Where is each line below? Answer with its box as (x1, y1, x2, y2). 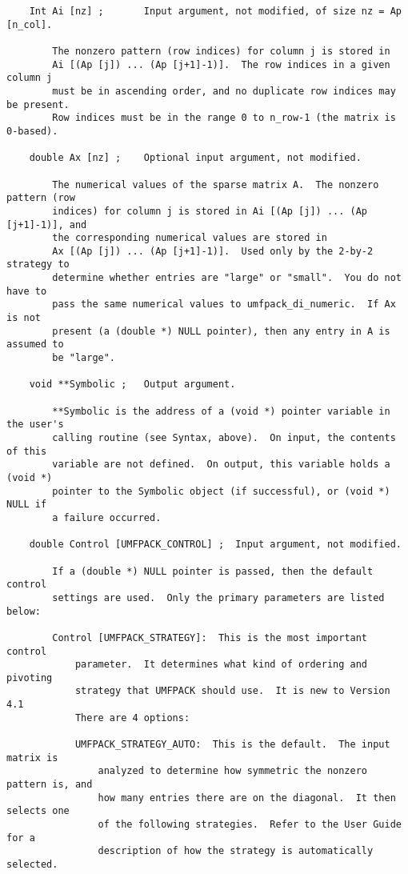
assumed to (6, 339, 64, 351)
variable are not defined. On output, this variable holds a (52, 459, 390, 471)
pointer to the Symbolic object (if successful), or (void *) (52, 485, 390, 497)
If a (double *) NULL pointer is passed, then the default (52, 565, 374, 577)
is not (6, 312, 41, 324)
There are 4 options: (74, 712, 190, 724)
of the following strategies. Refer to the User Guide (98, 819, 402, 831)
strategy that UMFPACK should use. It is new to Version (74, 685, 390, 697)
